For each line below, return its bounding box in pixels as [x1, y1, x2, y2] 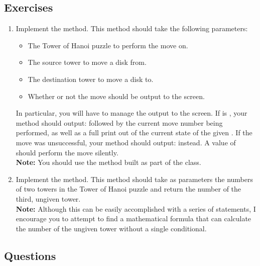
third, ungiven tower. [16, 193, 81, 204]
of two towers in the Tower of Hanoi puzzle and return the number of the [16, 184, 241, 194]
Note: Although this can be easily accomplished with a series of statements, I [16, 203, 256, 214]
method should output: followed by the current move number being [16, 117, 223, 128]
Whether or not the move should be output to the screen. [28, 91, 205, 101]
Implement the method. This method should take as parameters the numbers [16, 173, 253, 184]
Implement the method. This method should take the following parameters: [16, 23, 248, 34]
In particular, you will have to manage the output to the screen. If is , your [16, 108, 247, 118]
